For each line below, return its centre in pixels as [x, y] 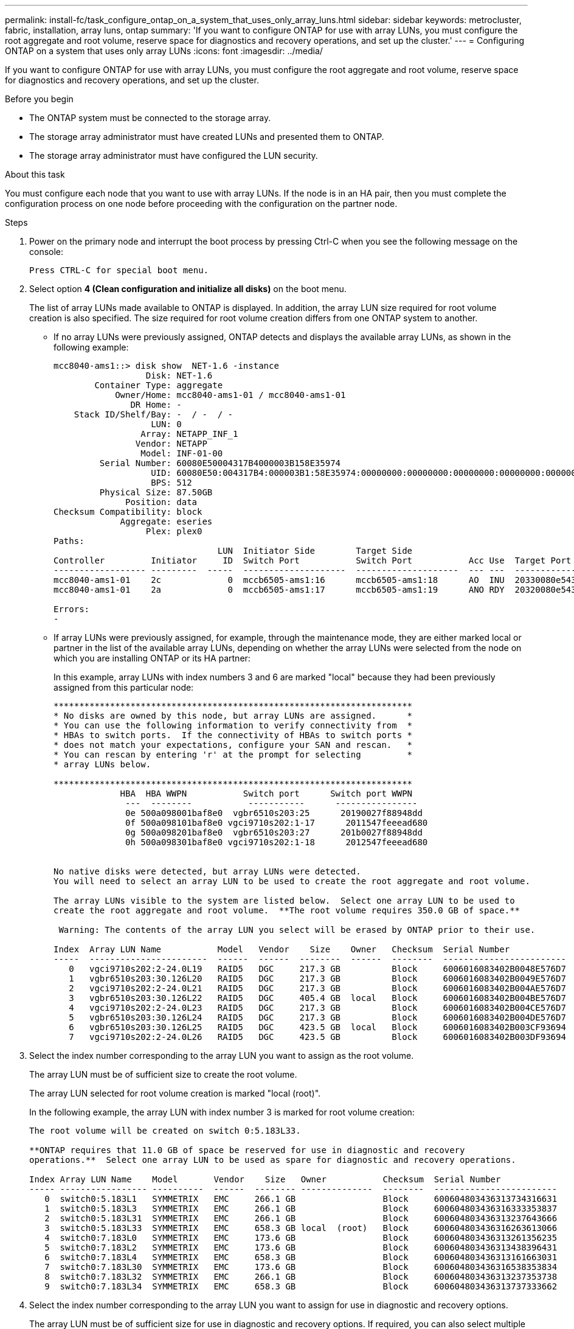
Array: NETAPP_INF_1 [189, 434]
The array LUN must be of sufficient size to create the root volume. [163, 1074]
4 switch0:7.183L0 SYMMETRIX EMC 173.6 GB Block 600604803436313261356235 [301, 1238]
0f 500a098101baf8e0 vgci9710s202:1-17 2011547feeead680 [277, 823]
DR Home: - [156, 405]
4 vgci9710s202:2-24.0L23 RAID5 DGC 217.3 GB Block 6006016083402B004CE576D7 [317, 1008]
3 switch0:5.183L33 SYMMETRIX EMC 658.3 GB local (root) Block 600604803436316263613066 [301, 1228]
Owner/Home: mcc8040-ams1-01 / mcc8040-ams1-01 [230, 395]
